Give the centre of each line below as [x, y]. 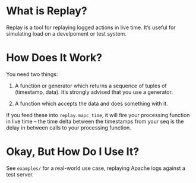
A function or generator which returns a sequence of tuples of [91, 86]
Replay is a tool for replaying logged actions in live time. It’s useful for [91, 27]
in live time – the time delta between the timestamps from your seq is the [95, 121]
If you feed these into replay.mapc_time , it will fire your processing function [98, 115]
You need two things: [32, 74]
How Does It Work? [54, 58]
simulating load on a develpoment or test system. [66, 33]
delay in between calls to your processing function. [69, 127]
